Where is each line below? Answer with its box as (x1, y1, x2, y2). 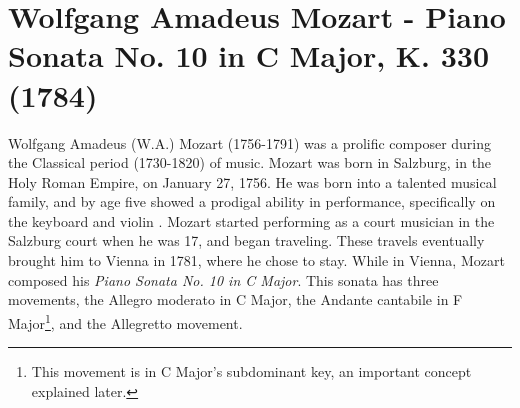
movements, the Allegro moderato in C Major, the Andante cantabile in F (8, 289, 463, 310)
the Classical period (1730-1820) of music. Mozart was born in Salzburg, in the (8, 152, 492, 173)
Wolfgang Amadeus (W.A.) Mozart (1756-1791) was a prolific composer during (8, 132, 492, 153)
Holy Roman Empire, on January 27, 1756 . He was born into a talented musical (8, 171, 497, 192)
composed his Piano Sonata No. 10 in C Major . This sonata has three (8, 269, 439, 290)
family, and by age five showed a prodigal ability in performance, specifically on (8, 191, 496, 212)
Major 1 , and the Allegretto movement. (8, 309, 243, 333)
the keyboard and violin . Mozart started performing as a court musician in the (8, 210, 495, 231)
